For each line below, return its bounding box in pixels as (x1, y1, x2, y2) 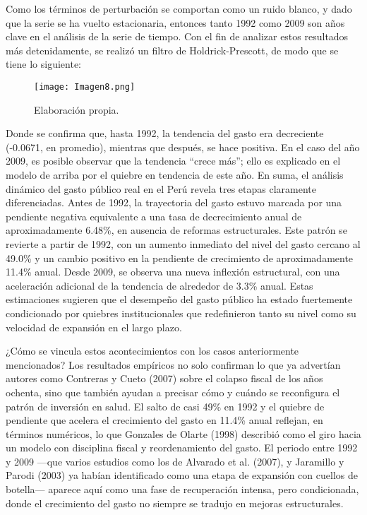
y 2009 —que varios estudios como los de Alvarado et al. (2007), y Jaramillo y (6, 454, 344, 468)
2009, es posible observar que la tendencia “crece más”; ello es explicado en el (6, 153, 341, 168)
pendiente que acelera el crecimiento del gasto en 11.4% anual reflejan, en (6, 413, 323, 427)
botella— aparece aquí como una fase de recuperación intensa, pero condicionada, (6, 482, 359, 497)
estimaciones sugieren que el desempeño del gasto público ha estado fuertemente (6, 292, 353, 307)
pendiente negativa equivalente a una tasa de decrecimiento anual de (6, 208, 302, 223)
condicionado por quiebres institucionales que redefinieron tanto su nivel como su (6, 305, 356, 320)
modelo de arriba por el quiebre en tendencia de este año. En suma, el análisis (6, 167, 344, 182)
